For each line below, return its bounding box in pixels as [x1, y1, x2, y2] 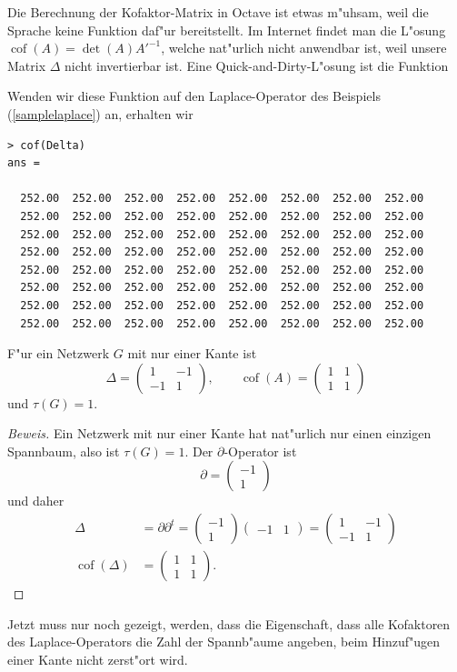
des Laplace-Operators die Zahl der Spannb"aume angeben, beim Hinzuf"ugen [7, 632, 441, 651]
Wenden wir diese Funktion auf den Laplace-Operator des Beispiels [7, 86, 381, 105]
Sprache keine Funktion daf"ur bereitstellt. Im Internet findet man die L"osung [7, 20, 446, 39]
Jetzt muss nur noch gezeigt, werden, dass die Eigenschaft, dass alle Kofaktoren [7, 614, 451, 633]
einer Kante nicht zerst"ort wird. [7, 649, 188, 668]
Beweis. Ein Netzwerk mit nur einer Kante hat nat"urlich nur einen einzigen [7, 424, 432, 443]
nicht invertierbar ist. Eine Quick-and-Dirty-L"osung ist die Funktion [65, 55, 449, 75]
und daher [7, 491, 65, 510]
